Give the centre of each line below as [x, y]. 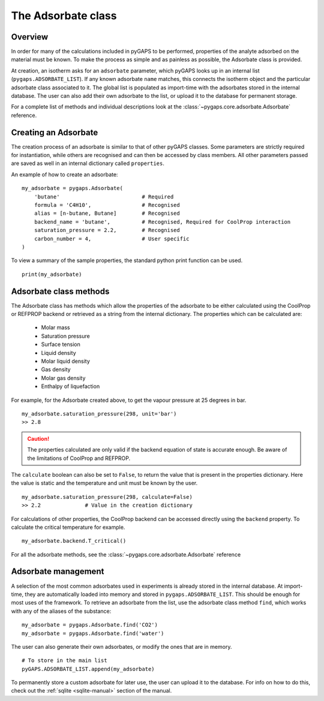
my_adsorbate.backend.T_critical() [74, 541]
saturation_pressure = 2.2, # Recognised [107, 230]
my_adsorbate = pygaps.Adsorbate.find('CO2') [90, 625]
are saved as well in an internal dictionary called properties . [88, 163]
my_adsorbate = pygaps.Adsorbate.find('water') [93, 633]
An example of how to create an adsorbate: [64, 175]
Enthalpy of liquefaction [70, 386]
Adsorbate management [58, 572]
